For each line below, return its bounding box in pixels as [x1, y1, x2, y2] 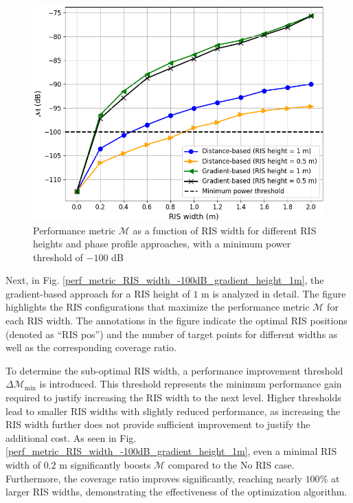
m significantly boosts [59, 458, 151, 471]
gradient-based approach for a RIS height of [5, 286, 190, 300]
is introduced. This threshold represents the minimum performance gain [39, 377, 342, 391]
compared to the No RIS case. [168, 458, 295, 471]
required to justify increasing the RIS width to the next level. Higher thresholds [5, 390, 341, 405]
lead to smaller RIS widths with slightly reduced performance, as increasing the [5, 403, 341, 418]
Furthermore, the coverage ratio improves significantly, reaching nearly [5, 471, 302, 485]
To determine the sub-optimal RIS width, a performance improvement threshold [5, 363, 343, 377]
